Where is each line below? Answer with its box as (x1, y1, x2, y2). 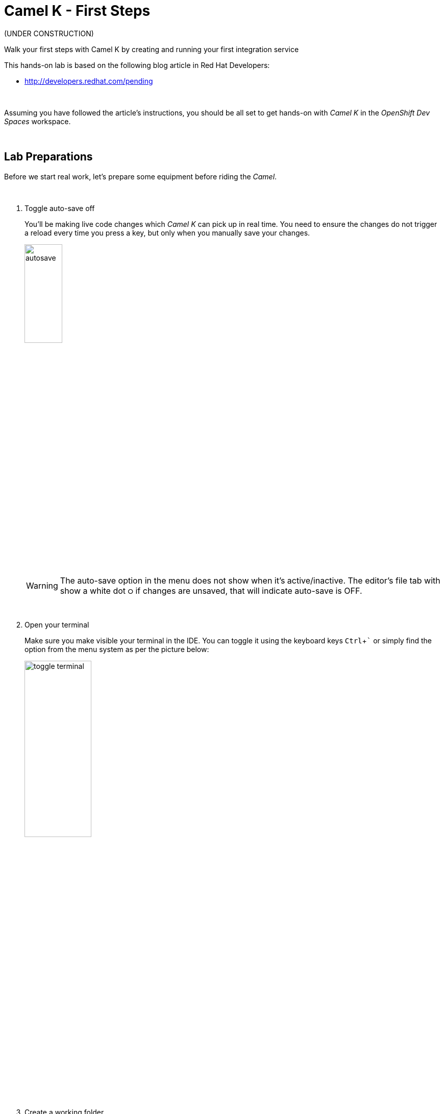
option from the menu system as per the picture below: (24, 645, 209, 654)
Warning (26, 581, 58, 591)
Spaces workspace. (4, 117, 71, 126)
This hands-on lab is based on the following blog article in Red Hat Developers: (4, 60, 270, 69)
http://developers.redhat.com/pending (24, 76, 153, 85)
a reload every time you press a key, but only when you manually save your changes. (24, 228, 310, 237)
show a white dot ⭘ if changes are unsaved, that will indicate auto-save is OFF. (60, 586, 362, 596)
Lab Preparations (4, 150, 93, 164)
